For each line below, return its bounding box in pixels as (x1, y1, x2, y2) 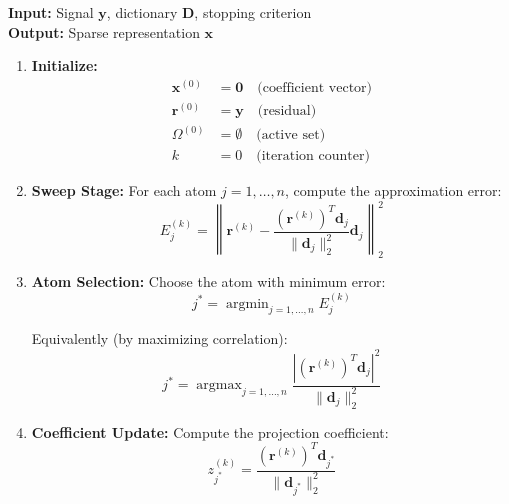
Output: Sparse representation (8, 21, 200, 42)
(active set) (256, 128, 326, 143)
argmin (225, 296, 269, 311)
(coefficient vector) (257, 80, 373, 95)
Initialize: (31, 55, 98, 76)
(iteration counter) (256, 149, 370, 164)
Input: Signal (8, 2, 94, 22)
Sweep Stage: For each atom (31, 180, 217, 201)
